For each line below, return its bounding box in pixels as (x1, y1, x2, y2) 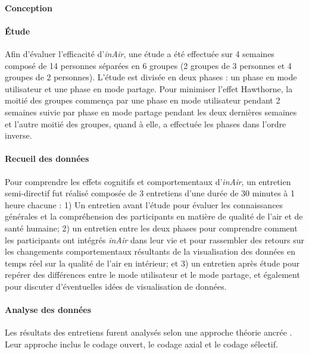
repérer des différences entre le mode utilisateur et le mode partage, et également (5, 268, 300, 281)
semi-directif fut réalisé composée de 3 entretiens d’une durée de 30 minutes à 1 (5, 187, 295, 199)
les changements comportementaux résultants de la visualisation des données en (5, 245, 295, 258)
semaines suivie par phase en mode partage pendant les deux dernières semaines (5, 105, 297, 118)
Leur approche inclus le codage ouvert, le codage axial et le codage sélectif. (5, 337, 278, 350)
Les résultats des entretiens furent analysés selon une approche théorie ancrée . (5, 326, 292, 339)
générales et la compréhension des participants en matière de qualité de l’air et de (5, 210, 303, 223)
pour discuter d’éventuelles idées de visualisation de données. (5, 280, 227, 292)
